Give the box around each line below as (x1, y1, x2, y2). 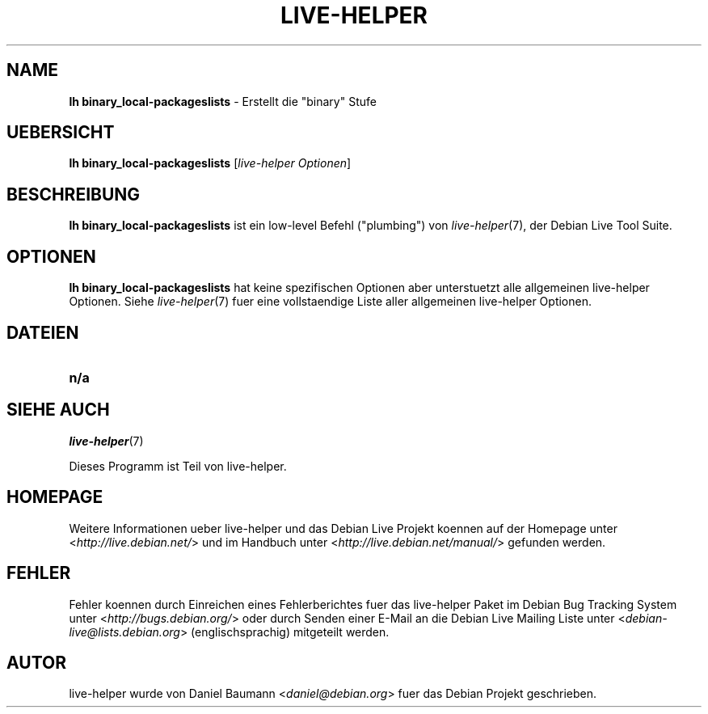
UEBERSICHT (6, 122, 115, 143)
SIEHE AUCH (6, 399, 110, 420)
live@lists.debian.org (69, 624, 180, 639)
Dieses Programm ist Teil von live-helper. (69, 458, 287, 473)
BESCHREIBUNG (6, 184, 141, 205)
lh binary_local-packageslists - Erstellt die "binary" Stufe (69, 94, 377, 108)
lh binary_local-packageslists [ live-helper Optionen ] (69, 156, 352, 171)
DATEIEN (6, 322, 79, 343)
